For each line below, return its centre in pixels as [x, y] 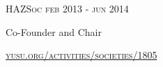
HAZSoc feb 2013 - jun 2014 [67, 8]
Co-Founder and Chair [54, 31]
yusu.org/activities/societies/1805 [81, 55]
